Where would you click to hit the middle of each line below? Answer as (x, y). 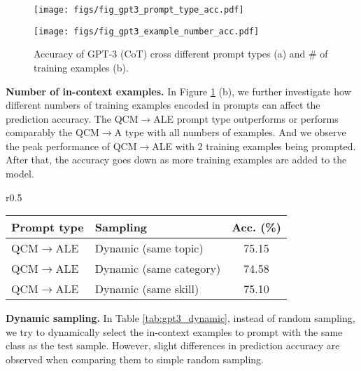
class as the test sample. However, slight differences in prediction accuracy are (173, 345)
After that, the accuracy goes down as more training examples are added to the (176, 160)
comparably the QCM (52, 132)
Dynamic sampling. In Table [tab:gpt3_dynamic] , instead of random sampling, (180, 318)
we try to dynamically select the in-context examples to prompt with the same (174, 331)
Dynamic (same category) (158, 269)
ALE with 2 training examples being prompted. (254, 146)
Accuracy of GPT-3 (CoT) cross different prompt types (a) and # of (181, 54)
